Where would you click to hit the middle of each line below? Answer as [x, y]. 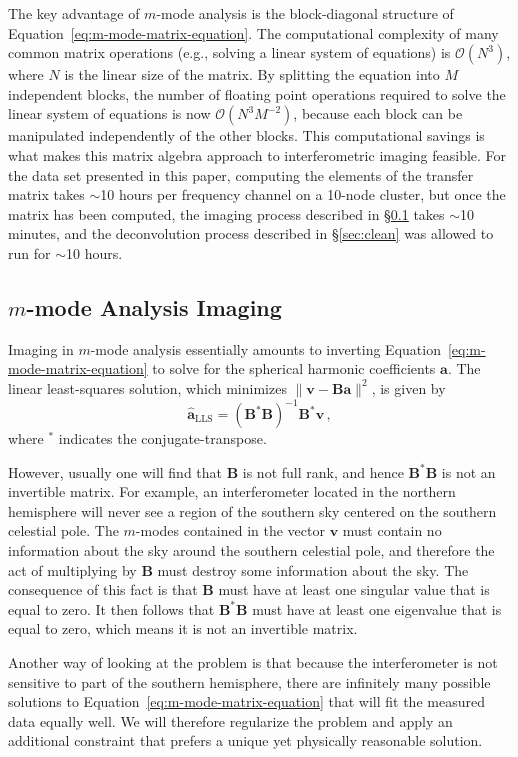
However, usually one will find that [115, 471]
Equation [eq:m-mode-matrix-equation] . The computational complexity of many [253, 32]
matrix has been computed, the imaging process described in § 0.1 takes [226, 213]
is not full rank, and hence [323, 471]
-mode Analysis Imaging [154, 306]
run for [29, 252]
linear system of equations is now [109, 113]
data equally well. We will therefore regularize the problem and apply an [230, 720]
